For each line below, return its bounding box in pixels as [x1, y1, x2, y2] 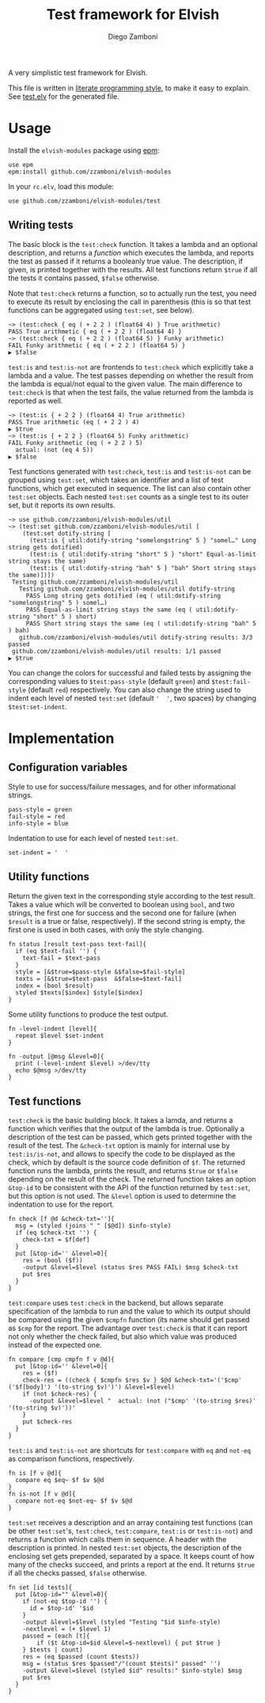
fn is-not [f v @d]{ [8, 1490, 77, 1498]
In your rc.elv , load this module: [8, 181, 115, 191]
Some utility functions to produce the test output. [8, 1009, 168, 1019]
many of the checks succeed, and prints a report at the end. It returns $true [8, 1560, 256, 1569]
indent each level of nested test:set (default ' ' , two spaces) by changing [8, 693, 257, 702]
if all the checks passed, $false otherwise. [8, 1568, 147, 1578]
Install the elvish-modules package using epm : [8, 145, 160, 155]
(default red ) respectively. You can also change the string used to [27, 685, 241, 694]
